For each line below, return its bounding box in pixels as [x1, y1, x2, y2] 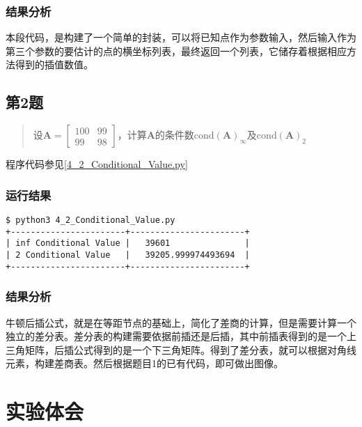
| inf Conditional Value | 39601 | [6, 238, 250, 249]
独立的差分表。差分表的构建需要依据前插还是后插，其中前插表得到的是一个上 [6, 329, 356, 343]
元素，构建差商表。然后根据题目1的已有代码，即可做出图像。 [6, 356, 283, 371]
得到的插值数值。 [15, 57, 93, 72]
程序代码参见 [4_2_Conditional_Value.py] [6, 157, 188, 171]
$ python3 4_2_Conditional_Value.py [6, 215, 175, 226]
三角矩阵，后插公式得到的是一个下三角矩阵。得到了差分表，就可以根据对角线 [6, 342, 356, 357]
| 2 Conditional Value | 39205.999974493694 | [6, 249, 250, 260]
